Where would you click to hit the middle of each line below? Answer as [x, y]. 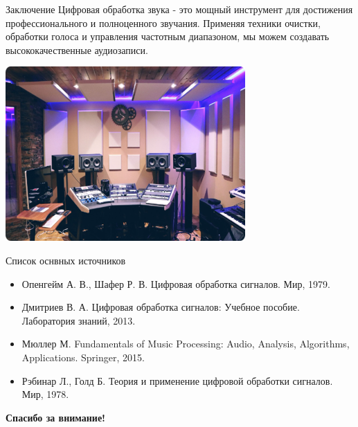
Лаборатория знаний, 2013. [79, 320]
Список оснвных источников [66, 260]
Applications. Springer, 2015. [83, 357]
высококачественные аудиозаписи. [77, 49]
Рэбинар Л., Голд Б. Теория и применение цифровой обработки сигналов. [177, 380]
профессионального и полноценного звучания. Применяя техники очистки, [163, 22]
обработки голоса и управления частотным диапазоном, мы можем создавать [168, 36]
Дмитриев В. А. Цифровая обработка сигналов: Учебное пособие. [161, 307]
